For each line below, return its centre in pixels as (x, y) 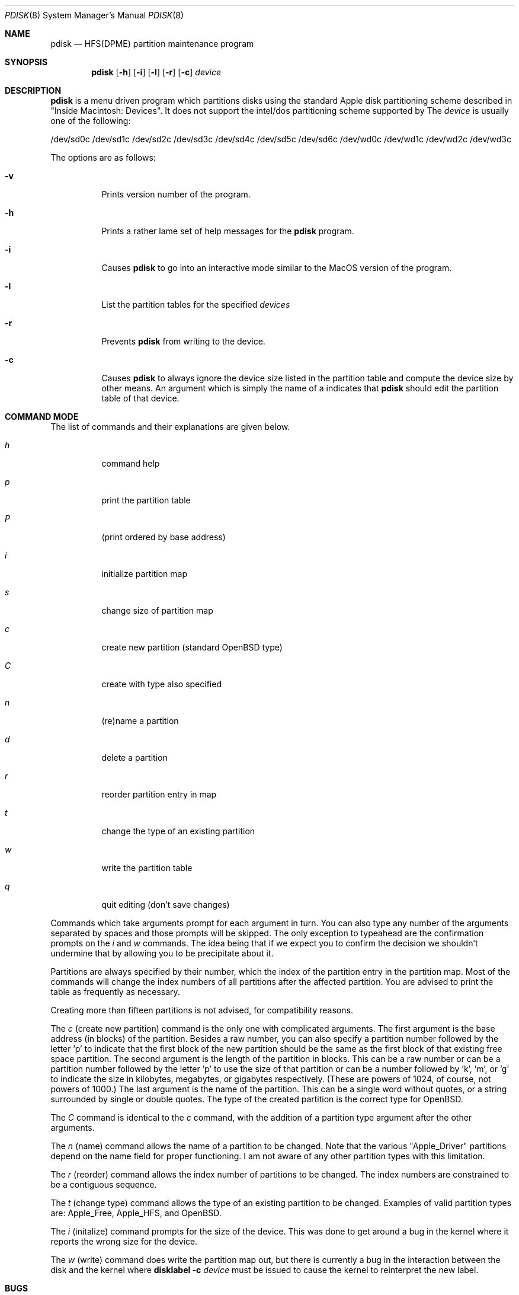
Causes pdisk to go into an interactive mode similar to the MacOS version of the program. (277, 268)
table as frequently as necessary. (115, 992)
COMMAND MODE (42, 417)
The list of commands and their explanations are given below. (170, 427)
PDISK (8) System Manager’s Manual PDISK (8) (94, 15)
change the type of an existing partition (178, 831)
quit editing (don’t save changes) (166, 905)
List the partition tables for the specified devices (196, 304)
